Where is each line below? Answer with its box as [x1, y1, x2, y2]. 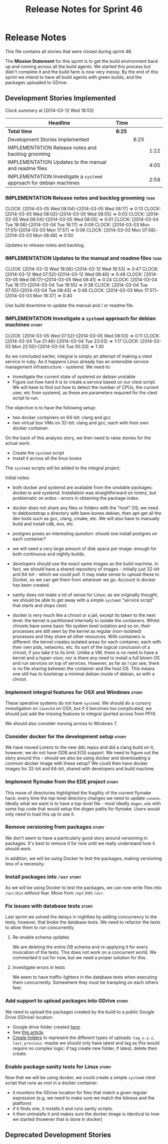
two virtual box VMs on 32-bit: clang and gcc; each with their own [12, 419, 149, 425]
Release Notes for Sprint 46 [25, 4, 143, 15]
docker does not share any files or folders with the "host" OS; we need [12, 505, 158, 511]
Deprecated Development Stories [5, 1131, 111, 1139]
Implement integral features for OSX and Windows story [5, 689, 143, 696]
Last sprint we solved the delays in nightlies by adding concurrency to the [5, 914, 157, 920]
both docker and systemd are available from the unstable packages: [12, 484, 153, 490]
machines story [5, 321, 43, 328]
